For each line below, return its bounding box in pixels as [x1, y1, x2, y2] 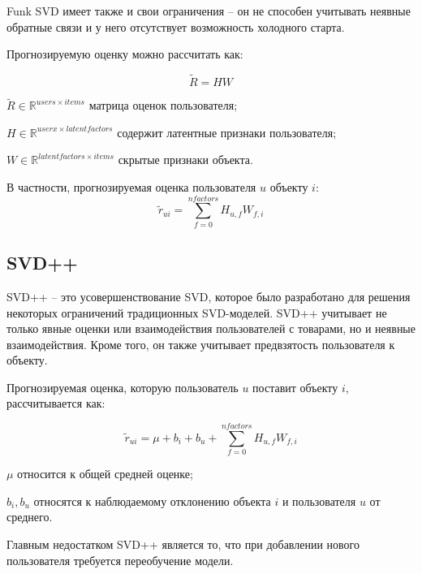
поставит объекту [252, 378, 338, 395]
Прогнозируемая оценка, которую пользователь [6, 378, 239, 395]
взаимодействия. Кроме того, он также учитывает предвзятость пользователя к [6, 335, 395, 352]
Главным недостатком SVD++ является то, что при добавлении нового [6, 535, 360, 552]
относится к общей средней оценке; [17, 465, 193, 482]
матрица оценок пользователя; [88, 97, 238, 114]
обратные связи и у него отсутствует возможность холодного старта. [6, 18, 345, 35]
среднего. [6, 508, 53, 525]
